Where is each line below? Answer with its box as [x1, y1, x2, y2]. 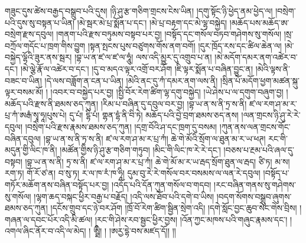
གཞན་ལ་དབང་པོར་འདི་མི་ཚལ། [5, 213, 93, 225]
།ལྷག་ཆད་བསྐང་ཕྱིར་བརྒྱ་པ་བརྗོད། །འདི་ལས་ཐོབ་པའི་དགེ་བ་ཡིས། [34, 190, 214, 202]
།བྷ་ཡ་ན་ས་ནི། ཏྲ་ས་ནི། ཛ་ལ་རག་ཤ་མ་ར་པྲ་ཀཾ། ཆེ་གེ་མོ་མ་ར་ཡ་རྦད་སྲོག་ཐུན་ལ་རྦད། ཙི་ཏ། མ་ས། [25, 155, 290, 167]
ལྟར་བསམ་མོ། [5, 86, 44, 98]
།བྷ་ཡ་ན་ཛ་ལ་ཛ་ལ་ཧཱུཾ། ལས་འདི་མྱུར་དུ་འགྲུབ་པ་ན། [74, 51, 212, 63]
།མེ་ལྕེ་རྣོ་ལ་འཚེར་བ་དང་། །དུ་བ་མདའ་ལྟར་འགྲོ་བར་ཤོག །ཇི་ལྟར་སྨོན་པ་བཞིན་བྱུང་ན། [20, 62, 253, 74]
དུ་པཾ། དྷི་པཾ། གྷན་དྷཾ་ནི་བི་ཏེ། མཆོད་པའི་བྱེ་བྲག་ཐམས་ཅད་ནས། [69, 109, 239, 121]
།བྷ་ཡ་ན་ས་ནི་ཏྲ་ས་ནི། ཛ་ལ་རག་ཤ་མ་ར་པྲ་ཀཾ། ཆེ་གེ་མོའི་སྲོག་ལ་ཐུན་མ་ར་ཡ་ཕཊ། [43, 132, 266, 144]
